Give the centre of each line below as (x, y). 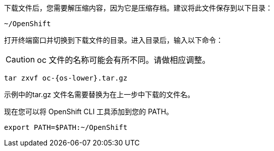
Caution (20, 59)
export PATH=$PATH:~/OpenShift (66, 127)
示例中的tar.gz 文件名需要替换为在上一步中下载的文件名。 (99, 94)
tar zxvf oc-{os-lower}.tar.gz (66, 78)
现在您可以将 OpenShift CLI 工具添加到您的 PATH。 (89, 111)
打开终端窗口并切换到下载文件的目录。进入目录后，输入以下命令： (114, 40)
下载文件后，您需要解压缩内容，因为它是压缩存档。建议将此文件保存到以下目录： (138, 8)
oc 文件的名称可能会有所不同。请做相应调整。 (124, 60)
